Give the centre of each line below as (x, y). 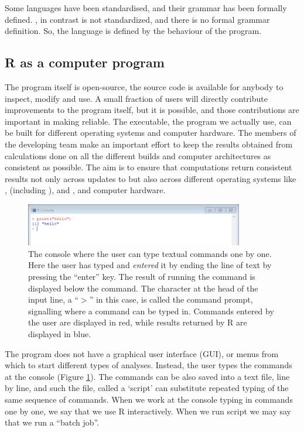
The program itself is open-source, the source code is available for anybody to (144, 86)
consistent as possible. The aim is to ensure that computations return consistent (148, 167)
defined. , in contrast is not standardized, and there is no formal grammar (137, 19)
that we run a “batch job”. (52, 422)
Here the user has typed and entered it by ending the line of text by (150, 265)
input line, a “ (53, 299)
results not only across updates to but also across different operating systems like (151, 178)
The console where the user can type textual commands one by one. (150, 253)
